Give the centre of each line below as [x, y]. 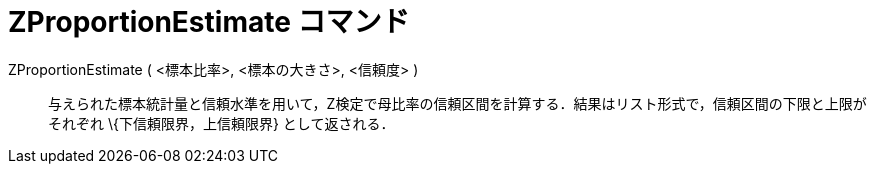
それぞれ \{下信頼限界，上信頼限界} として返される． [221, 123]
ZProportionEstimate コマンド [209, 22]
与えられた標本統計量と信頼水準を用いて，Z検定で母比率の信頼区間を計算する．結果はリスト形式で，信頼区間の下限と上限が [457, 103]
